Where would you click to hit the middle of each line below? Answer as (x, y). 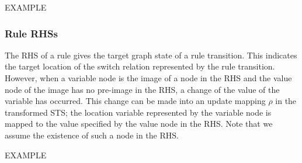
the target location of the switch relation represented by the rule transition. (140, 66)
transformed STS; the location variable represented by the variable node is (138, 112)
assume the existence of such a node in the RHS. (92, 135)
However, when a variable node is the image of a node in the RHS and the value (148, 78)
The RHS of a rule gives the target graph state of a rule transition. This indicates (151, 55)
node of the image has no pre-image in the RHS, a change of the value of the (142, 89)
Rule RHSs (31, 33)
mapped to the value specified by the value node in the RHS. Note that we (139, 124)
